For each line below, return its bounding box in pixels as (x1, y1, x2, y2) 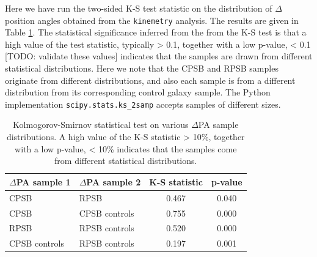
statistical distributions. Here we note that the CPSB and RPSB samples (5, 62, 279, 75)
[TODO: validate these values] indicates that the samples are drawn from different (5, 50, 313, 62)
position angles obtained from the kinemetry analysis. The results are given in (5, 13, 299, 26)
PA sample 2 (86, 175, 141, 188)
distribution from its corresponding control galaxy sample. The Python (5, 86, 271, 99)
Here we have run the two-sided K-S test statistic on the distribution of (5, 2, 272, 14)
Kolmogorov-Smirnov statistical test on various (13, 118, 189, 131)
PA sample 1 (16, 175, 71, 188)
